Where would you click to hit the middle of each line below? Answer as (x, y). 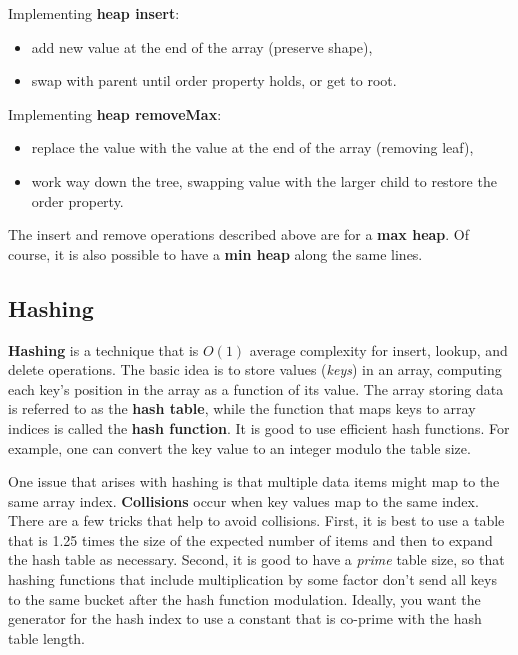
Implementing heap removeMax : (115, 113)
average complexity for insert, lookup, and (378, 349)
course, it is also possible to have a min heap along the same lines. (215, 253)
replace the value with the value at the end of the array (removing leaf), (252, 147)
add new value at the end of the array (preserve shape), (202, 46)
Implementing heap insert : (94, 13)
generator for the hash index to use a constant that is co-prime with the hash (245, 618)
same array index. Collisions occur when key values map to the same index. (243, 500)
